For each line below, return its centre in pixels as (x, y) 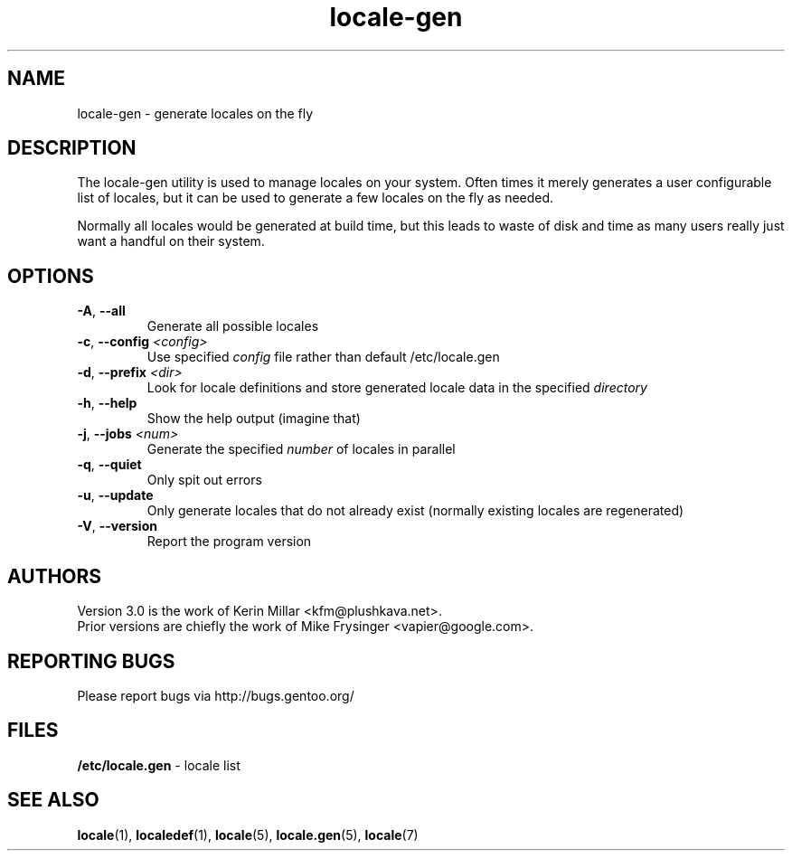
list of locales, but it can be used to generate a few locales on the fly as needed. (316, 198)
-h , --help (107, 403)
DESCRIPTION (72, 148)
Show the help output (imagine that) (254, 419)
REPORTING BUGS (91, 661)
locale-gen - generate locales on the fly (195, 113)
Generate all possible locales (233, 326)
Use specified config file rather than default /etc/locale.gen (323, 357)
